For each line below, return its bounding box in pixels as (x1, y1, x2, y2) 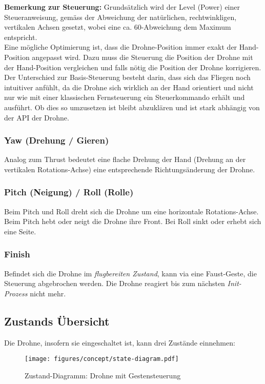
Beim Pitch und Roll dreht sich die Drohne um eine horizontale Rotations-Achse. (4, 206, 259, 216)
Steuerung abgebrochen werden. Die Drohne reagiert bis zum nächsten (4, 278, 225, 289)
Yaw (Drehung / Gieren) (4, 134, 109, 147)
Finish (4, 248, 30, 260)
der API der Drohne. (4, 112, 69, 123)
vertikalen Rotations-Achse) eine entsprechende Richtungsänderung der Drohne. (4, 164, 255, 174)
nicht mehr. (30, 288, 66, 298)
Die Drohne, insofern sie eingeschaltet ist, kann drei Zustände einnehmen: (4, 337, 235, 348)
